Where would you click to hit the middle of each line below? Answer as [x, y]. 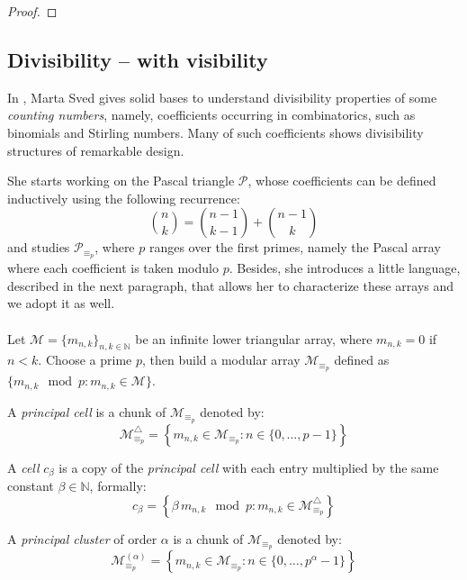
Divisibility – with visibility [138, 59]
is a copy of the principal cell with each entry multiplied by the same [249, 467]
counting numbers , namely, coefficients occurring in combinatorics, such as [211, 115]
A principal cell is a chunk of [87, 411]
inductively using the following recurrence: [124, 198]
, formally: [118, 486]
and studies [39, 247]
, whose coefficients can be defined [342, 181]
